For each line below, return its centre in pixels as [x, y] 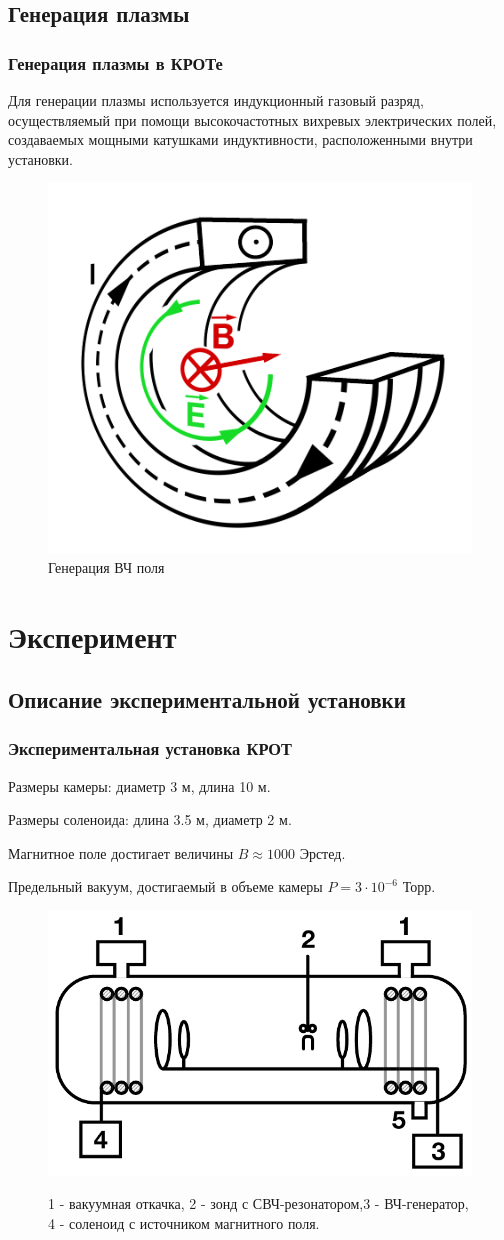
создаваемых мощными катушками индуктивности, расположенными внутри [240, 139]
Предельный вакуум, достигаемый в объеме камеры [165, 886]
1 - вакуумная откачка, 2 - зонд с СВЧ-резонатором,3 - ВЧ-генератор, [258, 1203]
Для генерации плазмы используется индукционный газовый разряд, [216, 100]
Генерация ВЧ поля [106, 566]
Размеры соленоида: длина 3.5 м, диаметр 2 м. [150, 819]
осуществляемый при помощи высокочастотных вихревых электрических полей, [252, 119]
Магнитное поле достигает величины [121, 852]
